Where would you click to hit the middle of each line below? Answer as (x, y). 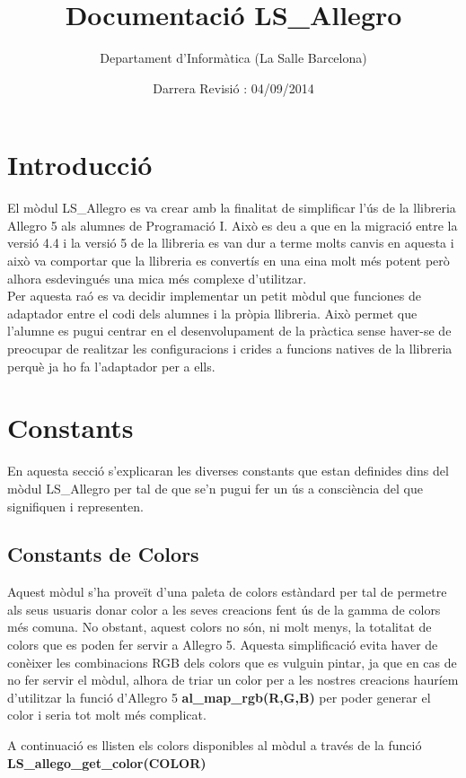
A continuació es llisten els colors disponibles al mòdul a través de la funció (215, 745)
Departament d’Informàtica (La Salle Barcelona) (233, 58)
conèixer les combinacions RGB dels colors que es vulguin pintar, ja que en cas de (232, 662)
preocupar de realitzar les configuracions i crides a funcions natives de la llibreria (230, 348)
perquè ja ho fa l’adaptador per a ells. (111, 366)
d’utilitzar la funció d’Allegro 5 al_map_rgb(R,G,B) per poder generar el (219, 697)
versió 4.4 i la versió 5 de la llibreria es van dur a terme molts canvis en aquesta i (231, 243)
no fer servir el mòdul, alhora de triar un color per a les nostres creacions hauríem (233, 680)
